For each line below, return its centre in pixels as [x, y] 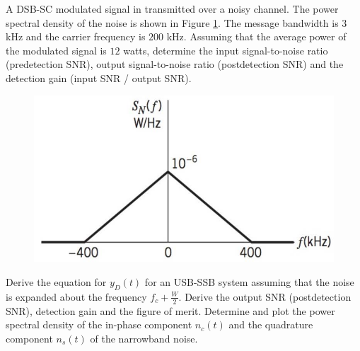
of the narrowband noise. [144, 338]
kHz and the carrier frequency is [76, 36]
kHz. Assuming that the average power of [256, 36]
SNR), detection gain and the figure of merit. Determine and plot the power [170, 310]
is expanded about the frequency [76, 296]
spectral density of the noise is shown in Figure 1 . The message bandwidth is [172, 22]
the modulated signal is [56, 50]
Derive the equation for [56, 281]
